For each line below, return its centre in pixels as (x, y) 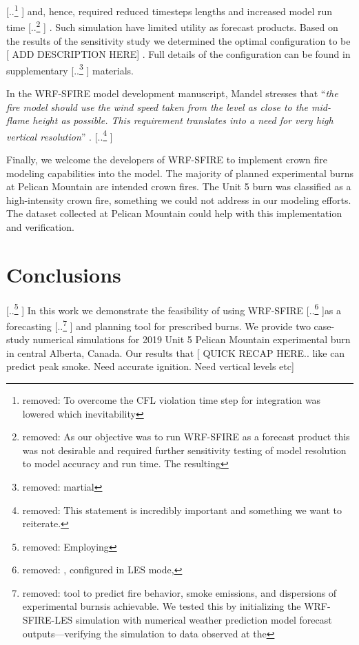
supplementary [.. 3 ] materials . (70, 69)
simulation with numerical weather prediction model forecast (204, 620)
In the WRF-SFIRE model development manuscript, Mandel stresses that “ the (172, 93)
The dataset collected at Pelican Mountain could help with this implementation (174, 213)
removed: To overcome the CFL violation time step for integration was (172, 399)
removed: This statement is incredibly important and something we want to (182, 510)
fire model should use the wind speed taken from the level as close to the (157, 106)
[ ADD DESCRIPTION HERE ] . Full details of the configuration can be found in (178, 54)
